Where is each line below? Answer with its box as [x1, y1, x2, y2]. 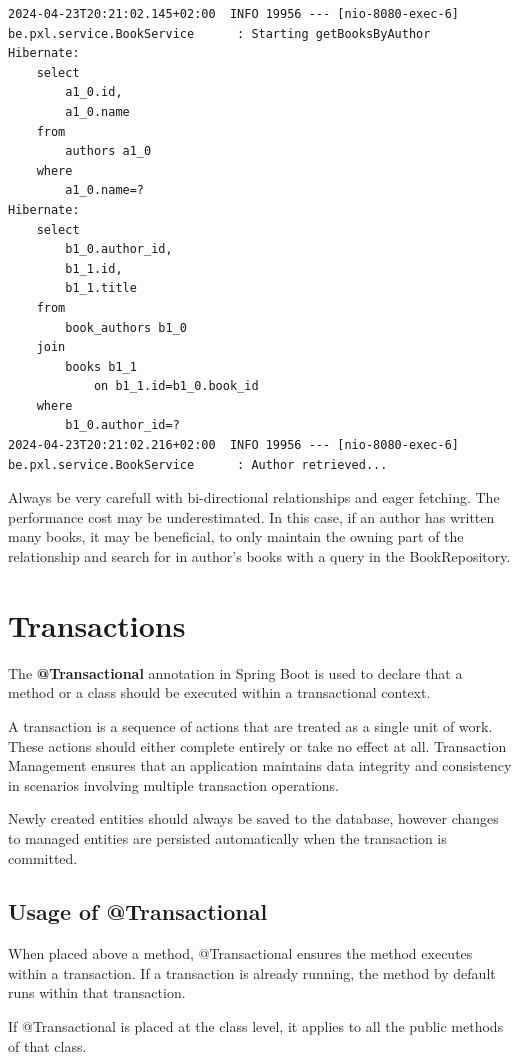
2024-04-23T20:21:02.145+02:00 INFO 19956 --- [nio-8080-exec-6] [8, 7, 460, 21]
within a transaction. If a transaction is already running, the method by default [8, 962, 496, 983]
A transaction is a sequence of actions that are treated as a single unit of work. [8, 715, 493, 736]
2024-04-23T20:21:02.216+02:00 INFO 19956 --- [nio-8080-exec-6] [8, 438, 460, 453]
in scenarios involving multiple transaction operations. [8, 774, 340, 795]
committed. [8, 847, 78, 868]
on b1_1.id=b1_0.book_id [93, 379, 259, 394]
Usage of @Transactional [8, 896, 268, 927]
